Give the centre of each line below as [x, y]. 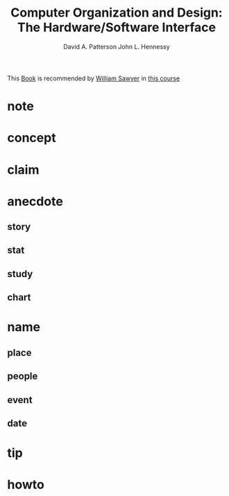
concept [32, 138]
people [23, 377]
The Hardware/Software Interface [117, 27]
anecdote [35, 201]
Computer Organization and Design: [117, 13]
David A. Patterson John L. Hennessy [117, 46]
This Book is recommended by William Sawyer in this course [94, 78]
